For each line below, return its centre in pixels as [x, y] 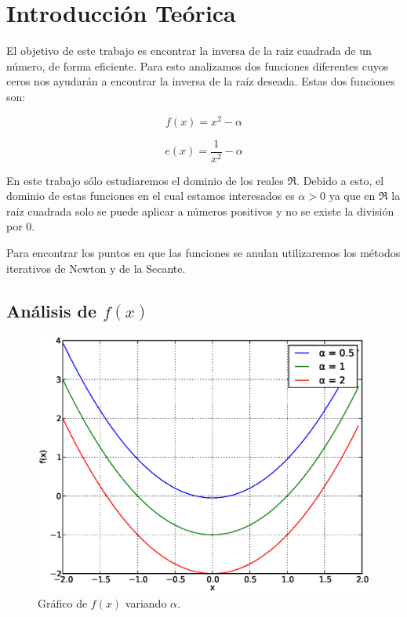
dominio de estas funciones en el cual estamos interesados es [151, 196]
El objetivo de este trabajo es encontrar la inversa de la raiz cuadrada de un [189, 51]
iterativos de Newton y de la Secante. [96, 268]
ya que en [352, 196]
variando [146, 602]
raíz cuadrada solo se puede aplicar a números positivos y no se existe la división [200, 211]
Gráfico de [63, 602]
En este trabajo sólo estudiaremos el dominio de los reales [145, 180]
